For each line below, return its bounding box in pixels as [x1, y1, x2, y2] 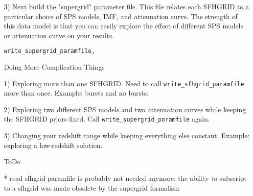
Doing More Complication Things [4, 62, 105, 72]
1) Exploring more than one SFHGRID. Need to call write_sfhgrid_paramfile [4, 78, 244, 88]
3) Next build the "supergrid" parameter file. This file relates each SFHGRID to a [4, 1, 249, 11]
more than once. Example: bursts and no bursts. [4, 88, 149, 98]
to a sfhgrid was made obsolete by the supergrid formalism [4, 182, 180, 193]
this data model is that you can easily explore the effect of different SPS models [4, 21, 243, 31]
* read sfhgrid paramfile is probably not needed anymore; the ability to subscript [4, 172, 247, 183]
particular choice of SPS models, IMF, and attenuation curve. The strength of [4, 11, 238, 21]
